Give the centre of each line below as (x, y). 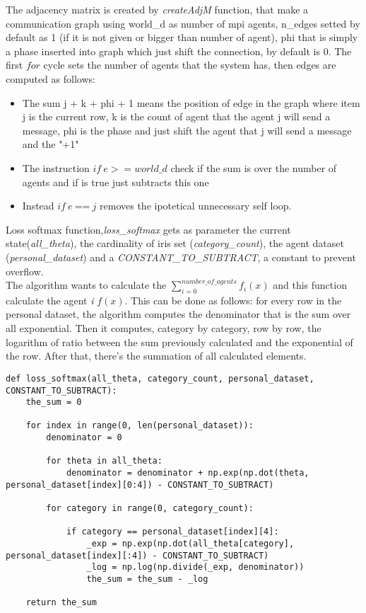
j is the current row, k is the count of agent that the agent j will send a (176, 116)
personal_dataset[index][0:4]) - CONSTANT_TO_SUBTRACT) (140, 485)
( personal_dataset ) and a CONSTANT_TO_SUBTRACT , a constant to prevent (181, 257)
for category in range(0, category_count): (150, 509)
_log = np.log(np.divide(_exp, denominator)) (195, 567)
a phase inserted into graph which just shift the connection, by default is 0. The (179, 51)
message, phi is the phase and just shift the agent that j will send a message (187, 130)
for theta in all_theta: (104, 461)
